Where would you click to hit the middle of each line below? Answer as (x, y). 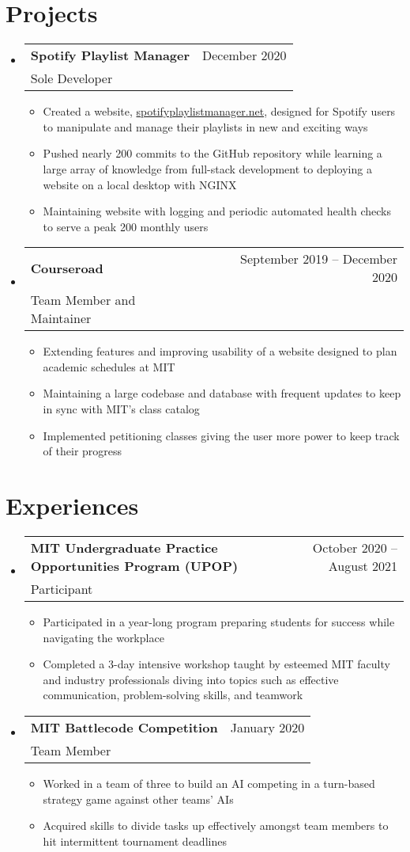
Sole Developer (71, 78)
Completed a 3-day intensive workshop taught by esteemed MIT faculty (216, 664)
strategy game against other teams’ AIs (138, 799)
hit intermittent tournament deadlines (135, 841)
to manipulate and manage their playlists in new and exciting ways (205, 126)
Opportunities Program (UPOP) (134, 565)
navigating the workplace (103, 637)
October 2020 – (355, 547)
